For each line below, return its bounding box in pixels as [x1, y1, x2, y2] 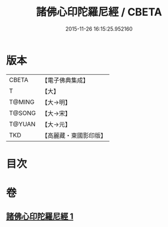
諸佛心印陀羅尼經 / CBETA [36, 5, 162, 19]
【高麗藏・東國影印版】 [41, 131, 107, 139]
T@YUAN [9, 120, 36, 128]
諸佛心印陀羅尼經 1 [6, 212, 74, 222]
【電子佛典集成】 [41, 76, 90, 84]
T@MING [9, 98, 35, 106]
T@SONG [9, 108, 37, 117]
